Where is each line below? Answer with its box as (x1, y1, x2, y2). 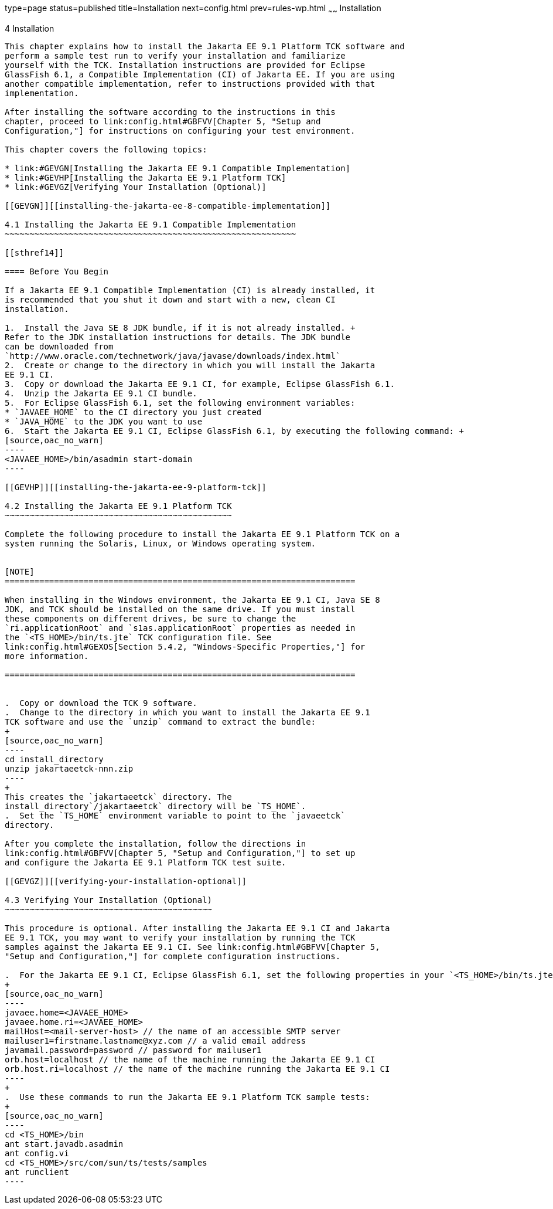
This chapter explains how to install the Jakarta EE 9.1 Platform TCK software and (5, 41, 405, 51)
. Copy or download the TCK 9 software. (5, 698, 197, 708)
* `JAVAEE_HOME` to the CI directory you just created (5, 407, 262, 417)
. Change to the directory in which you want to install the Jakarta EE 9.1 (5, 707, 370, 717)
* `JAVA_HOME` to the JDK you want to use (5, 416, 203, 426)
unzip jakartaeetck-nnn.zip (5, 763, 134, 773)
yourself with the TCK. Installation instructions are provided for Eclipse (5, 60, 366, 70)
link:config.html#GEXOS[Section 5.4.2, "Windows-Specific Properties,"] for (5, 641, 366, 651)
